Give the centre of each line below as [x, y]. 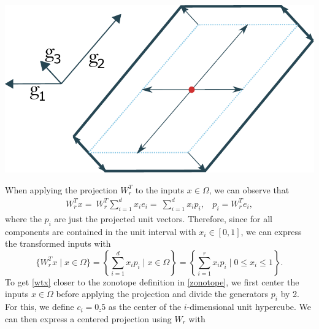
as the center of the [145, 307]
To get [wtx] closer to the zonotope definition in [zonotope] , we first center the [152, 281]
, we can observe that [249, 189]
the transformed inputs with [58, 243]
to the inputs [160, 189]
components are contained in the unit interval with [101, 231]
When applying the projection [61, 189]
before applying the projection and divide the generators [162, 294]
